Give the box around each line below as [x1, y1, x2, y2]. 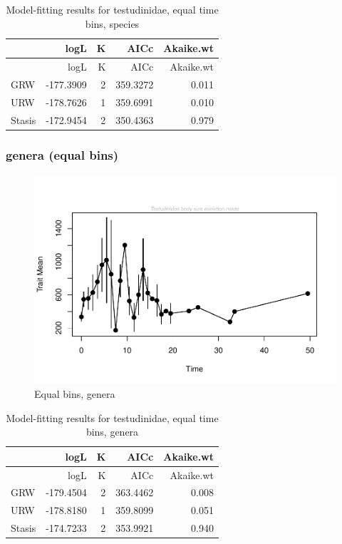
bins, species [85, 16, 140, 31]
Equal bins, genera [34, 386, 115, 401]
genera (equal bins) [6, 145, 119, 163]
